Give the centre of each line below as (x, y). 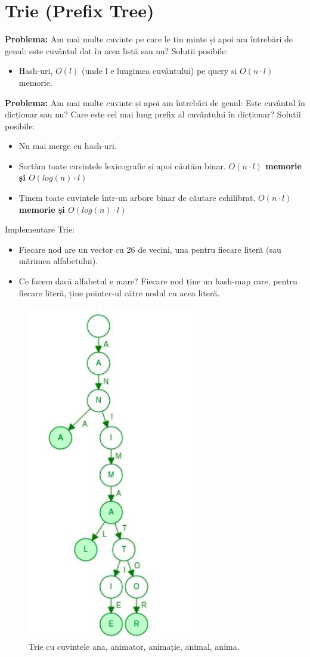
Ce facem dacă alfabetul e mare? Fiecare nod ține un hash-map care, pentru (158, 281)
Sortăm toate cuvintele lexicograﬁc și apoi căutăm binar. (122, 165)
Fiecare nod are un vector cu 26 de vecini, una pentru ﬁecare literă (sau (150, 249)
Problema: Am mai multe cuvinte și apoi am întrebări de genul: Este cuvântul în (155, 102)
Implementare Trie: (40, 229)
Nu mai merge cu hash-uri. (68, 146)
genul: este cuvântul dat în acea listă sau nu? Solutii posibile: (117, 50)
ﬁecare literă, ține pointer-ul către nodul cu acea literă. (119, 292)
